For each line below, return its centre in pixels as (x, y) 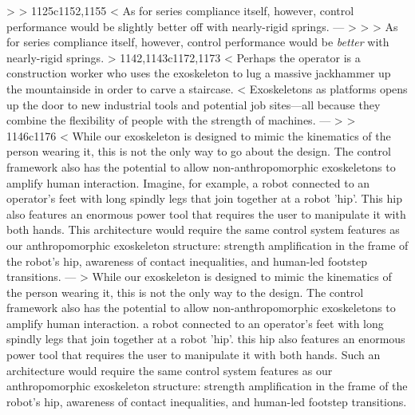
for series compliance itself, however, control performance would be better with (198, 42)
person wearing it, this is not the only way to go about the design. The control (199, 151)
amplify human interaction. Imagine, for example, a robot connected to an (188, 182)
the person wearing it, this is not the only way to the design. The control (185, 292)
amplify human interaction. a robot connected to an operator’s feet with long (195, 323)
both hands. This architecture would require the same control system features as (203, 229)
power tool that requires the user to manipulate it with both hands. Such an (194, 355)
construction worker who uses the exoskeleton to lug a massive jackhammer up (199, 73)
